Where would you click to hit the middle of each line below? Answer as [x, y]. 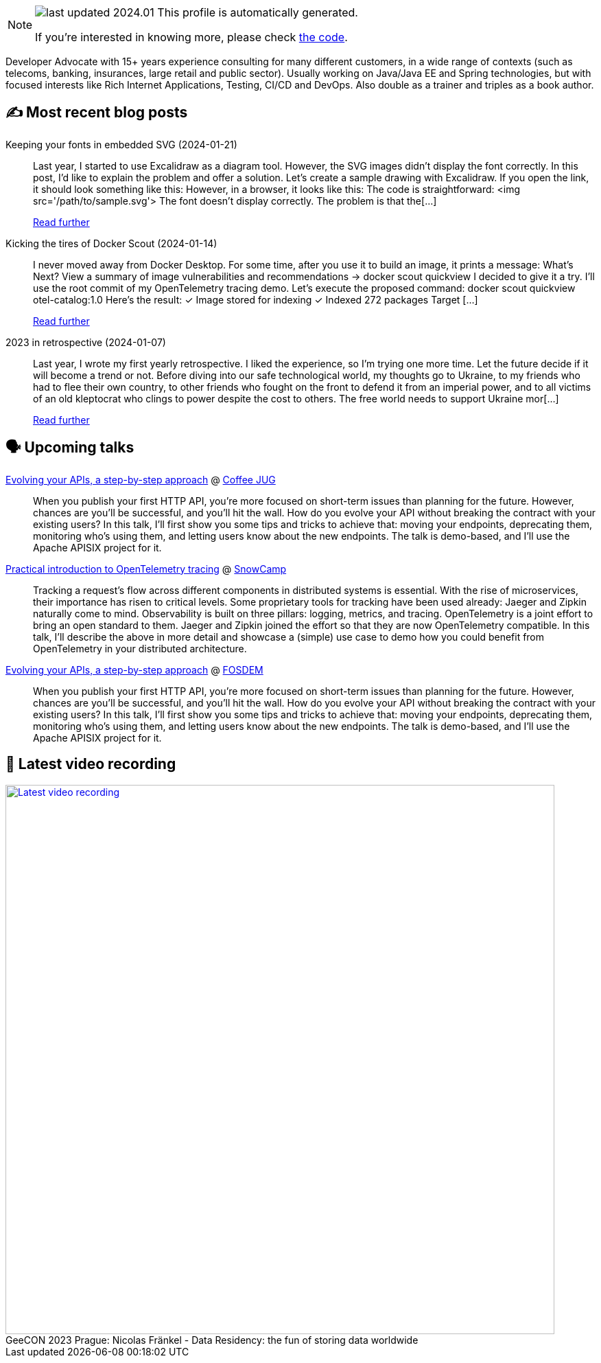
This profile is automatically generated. [258, 12]
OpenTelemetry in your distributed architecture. [140, 648]
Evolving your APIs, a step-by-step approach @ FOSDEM [134, 669]
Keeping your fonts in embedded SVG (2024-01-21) [121, 144]
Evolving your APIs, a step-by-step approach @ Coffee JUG [141, 479]
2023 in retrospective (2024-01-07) [86, 342]
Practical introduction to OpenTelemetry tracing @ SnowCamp [146, 569]
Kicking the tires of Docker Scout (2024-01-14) [111, 243]
